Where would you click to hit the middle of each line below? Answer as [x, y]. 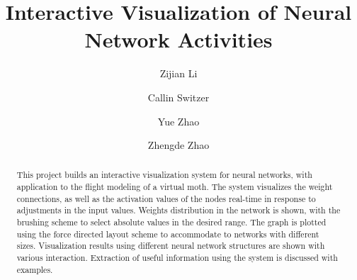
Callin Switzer [178, 97]
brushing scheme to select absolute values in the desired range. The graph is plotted [171, 222]
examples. [35, 269]
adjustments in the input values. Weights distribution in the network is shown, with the [178, 210]
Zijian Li [178, 73]
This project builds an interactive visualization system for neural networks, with [164, 175]
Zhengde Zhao [178, 145]
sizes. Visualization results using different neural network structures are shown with [171, 246]
